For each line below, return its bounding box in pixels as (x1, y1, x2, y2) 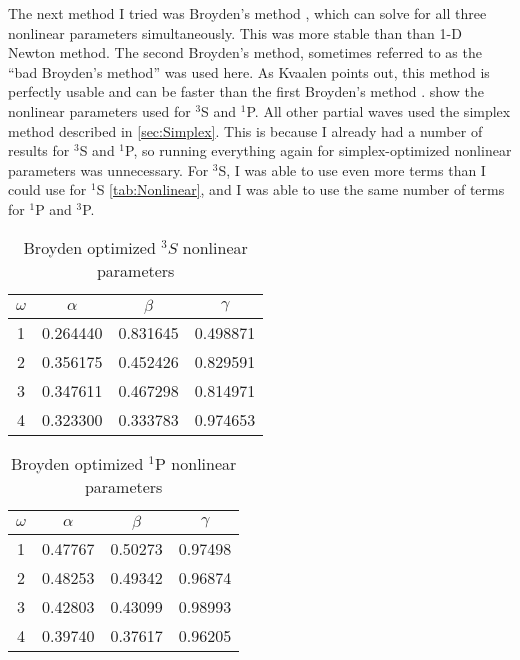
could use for (8, 179, 87, 200)
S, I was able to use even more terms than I (218, 159, 486, 180)
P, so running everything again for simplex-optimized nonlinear (125, 140, 512, 161)
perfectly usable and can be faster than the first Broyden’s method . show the (8, 81, 484, 102)
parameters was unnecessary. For (8, 159, 209, 180)
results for (8, 140, 70, 161)
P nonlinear (155, 451, 237, 475)
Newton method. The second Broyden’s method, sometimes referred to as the (8, 42, 482, 63)
